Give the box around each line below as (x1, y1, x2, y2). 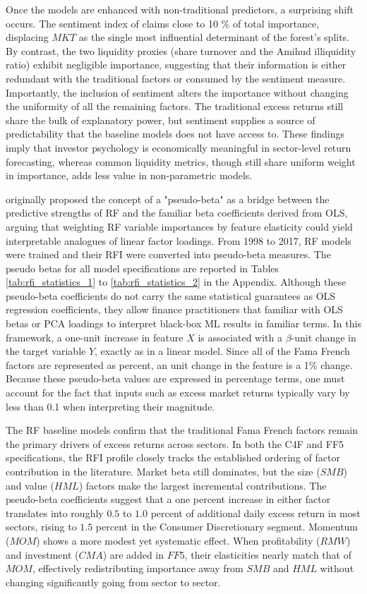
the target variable (6, 344, 86, 358)
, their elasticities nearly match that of (184, 547, 351, 562)
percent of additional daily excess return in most (150, 505, 361, 520)
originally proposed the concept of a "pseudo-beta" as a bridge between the (6, 191, 330, 206)
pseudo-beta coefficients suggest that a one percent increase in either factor (6, 492, 331, 507)
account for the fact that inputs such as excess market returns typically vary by (6, 385, 350, 400)
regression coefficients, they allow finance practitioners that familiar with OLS (6, 302, 343, 317)
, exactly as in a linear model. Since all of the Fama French (95, 344, 350, 358)
